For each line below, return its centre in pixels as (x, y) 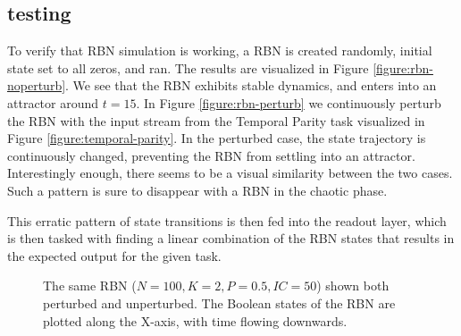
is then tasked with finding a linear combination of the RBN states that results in (231, 238)
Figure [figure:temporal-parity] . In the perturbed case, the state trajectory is (217, 138)
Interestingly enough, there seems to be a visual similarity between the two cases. (230, 173)
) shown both (353, 286)
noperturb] (37, 85)
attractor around (53, 102)
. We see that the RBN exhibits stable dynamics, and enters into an (251, 85)
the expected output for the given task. (114, 255)
